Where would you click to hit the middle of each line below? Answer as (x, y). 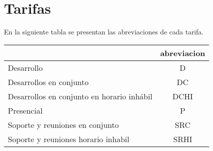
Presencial (25, 110)
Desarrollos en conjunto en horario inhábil (80, 96)
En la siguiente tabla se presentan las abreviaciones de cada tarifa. (104, 32)
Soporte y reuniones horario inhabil (69, 139)
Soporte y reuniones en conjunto (63, 124)
